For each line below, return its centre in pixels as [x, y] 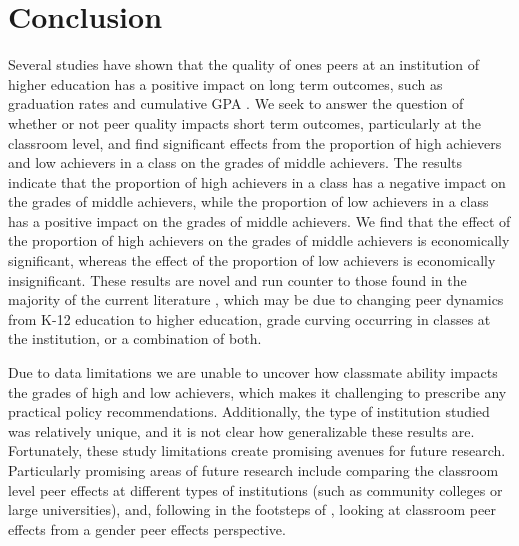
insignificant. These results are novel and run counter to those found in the [237, 279]
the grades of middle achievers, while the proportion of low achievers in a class [248, 201]
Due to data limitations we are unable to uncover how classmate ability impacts [253, 372]
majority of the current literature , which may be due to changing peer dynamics [256, 299]
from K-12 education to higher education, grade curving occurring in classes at [249, 318]
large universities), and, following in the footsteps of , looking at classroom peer [252, 509]
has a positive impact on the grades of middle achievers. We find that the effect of [259, 220]
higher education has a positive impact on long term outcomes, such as [225, 83]
